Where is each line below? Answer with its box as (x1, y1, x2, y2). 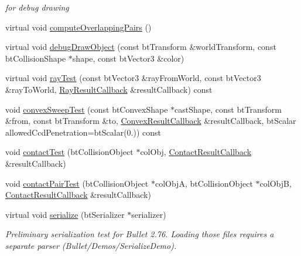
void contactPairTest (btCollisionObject (5, 177, 149, 189)
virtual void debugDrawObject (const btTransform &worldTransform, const (5, 41, 276, 53)
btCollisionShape (5, 52, 66, 64)
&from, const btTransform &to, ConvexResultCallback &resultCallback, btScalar (5, 114, 296, 127)
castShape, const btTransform (175, 103, 282, 115)
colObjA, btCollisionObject (155, 177, 253, 189)
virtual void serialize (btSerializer (5, 208, 125, 220)
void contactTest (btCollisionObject (5, 146, 134, 158)
